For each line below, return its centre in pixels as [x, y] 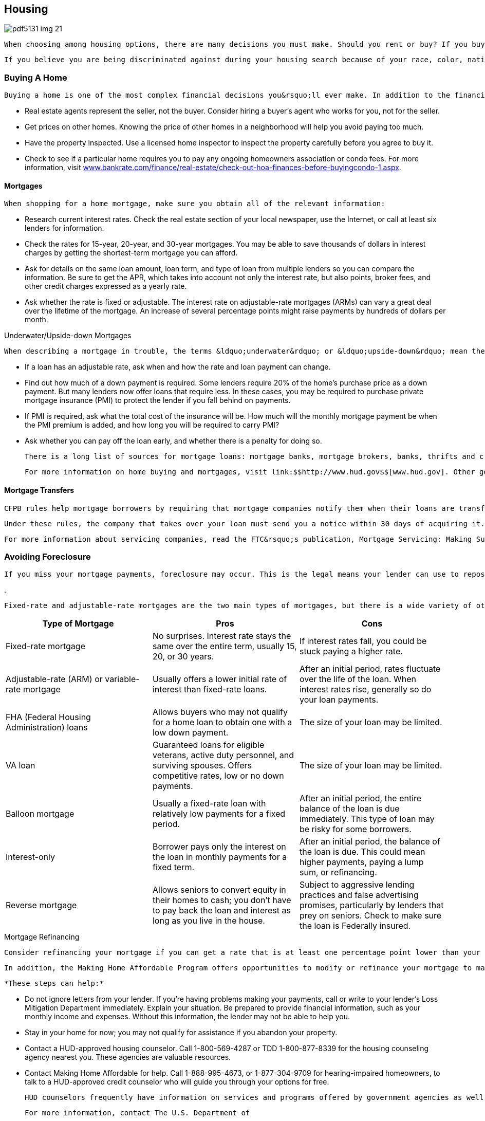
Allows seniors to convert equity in [219, 890]
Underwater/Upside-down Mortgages [68, 336]
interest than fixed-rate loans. [210, 690]
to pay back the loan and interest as [221, 911]
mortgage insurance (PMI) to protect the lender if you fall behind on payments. [158, 400]
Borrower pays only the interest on [219, 847]
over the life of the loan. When [358, 679]
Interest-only [30, 857]
